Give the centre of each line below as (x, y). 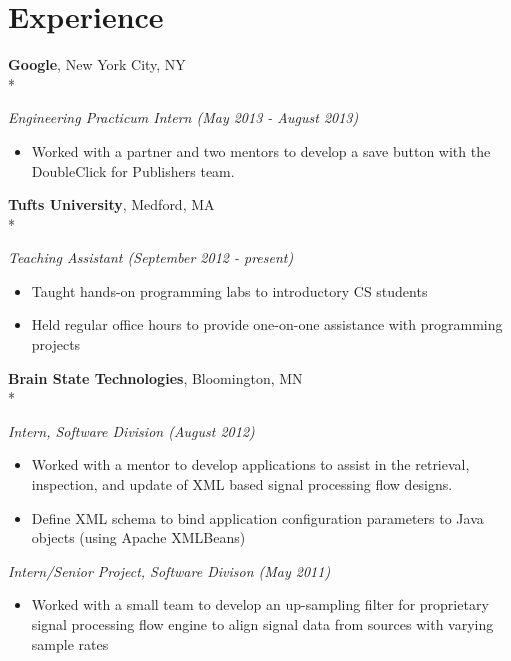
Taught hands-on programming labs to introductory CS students (229, 290)
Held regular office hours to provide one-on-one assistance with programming (267, 324)
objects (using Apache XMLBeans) (138, 537)
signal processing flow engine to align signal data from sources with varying (262, 624)
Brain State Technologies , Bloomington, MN (155, 377)
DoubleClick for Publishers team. (133, 170)
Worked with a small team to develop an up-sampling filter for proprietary (260, 604)
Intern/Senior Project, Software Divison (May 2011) (169, 570)
